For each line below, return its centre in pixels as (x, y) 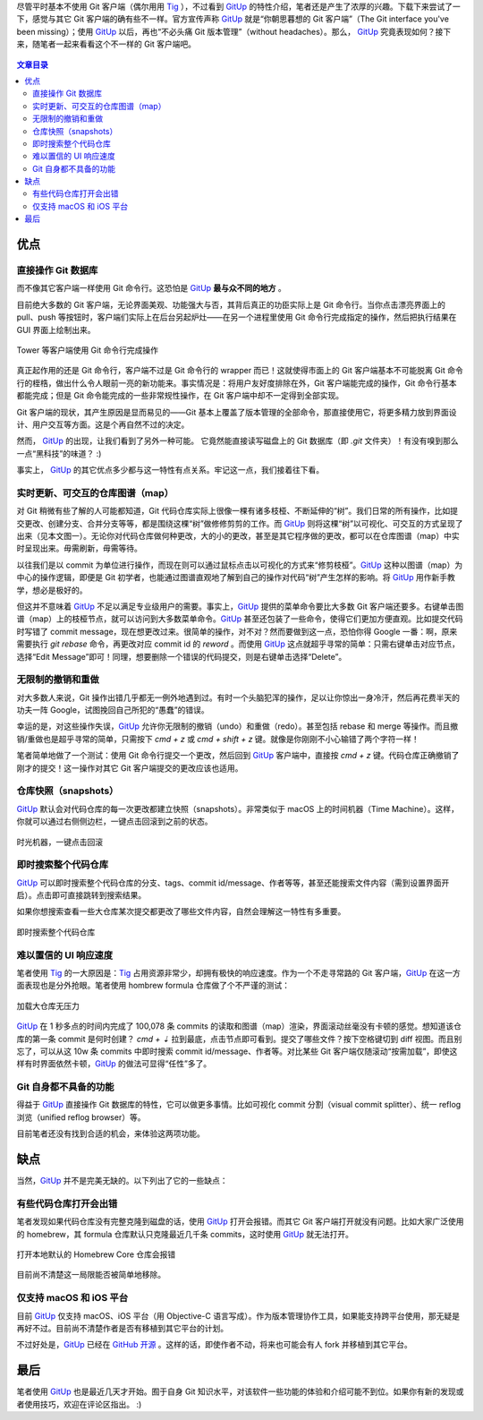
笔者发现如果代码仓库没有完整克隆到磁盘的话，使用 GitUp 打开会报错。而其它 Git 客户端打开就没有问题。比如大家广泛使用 (240, 1221)
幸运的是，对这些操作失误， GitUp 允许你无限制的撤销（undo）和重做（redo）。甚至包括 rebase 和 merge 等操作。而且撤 (237, 726)
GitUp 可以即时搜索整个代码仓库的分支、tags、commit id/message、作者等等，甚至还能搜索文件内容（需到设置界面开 (233, 883)
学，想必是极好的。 (52, 590)
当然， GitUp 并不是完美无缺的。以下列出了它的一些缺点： (122, 1181)
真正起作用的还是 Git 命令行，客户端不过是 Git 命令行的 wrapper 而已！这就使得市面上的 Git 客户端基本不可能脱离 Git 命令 (240, 371)
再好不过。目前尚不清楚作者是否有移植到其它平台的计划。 (122, 1329)
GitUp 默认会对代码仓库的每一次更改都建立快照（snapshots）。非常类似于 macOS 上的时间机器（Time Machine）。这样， (238, 808)
